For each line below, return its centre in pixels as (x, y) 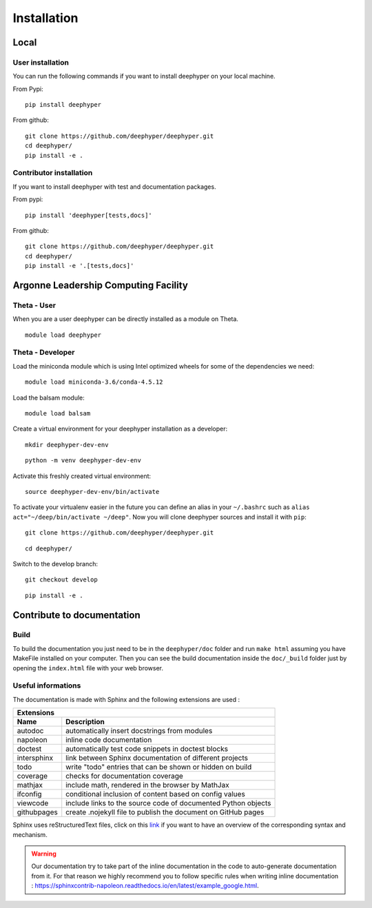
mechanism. (30, 834)
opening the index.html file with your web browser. (88, 668)
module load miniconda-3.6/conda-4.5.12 (94, 382)
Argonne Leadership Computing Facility (101, 285)
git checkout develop (61, 580)
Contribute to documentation (76, 615)
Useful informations (47, 685)
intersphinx (35, 758)
